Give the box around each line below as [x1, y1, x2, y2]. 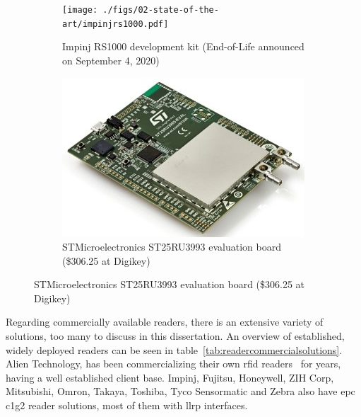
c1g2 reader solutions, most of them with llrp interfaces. [6, 398, 248, 413]
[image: [62, 5, 98, 15]
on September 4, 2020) [62, 52, 160, 67]
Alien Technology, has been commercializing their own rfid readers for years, [6, 356, 341, 371]
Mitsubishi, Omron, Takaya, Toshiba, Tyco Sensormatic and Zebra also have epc [6, 384, 355, 399]
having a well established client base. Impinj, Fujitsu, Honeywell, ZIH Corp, [6, 370, 334, 384]
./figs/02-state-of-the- [102, 5, 219, 15]
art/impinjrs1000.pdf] [62, 18, 169, 29]
